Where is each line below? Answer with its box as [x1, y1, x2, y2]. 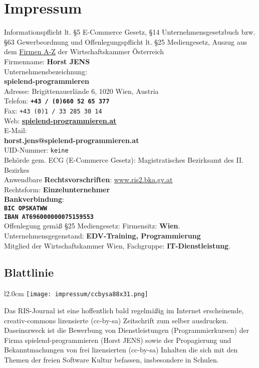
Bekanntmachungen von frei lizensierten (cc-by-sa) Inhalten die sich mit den [4, 344, 238, 355]
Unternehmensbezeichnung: [4, 66, 88, 76]
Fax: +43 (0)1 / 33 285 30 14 [4, 105, 102, 115]
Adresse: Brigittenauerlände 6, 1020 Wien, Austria [4, 85, 159, 96]
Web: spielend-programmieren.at [4, 115, 117, 126]
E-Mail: [4, 125, 27, 136]
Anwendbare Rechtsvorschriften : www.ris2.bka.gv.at [4, 174, 173, 185]
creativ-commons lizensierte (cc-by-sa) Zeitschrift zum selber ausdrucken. [4, 315, 228, 325]
